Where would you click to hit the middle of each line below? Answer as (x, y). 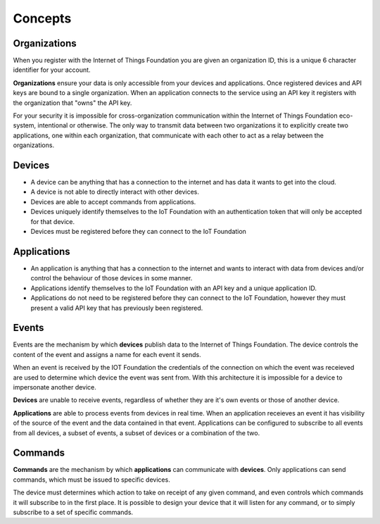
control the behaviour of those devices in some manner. (112, 278)
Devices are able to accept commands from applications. (113, 201)
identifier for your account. (52, 70)
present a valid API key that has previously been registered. (117, 308)
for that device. (53, 221)
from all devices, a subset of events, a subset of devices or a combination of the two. (137, 432)
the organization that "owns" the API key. (72, 103)
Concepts (42, 18)
